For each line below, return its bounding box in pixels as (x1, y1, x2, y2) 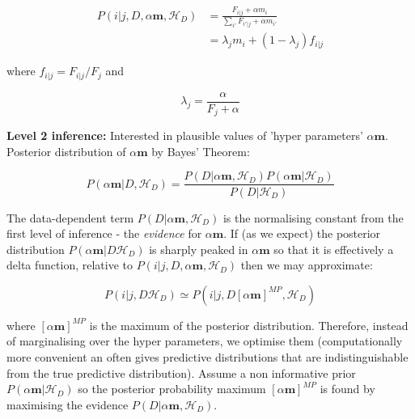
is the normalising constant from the (222, 209, 404, 226)
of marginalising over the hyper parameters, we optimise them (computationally (6, 332, 403, 349)
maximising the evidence (6, 396, 129, 413)
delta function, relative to (6, 256, 133, 273)
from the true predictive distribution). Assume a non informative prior (6, 364, 356, 381)
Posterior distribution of (6, 142, 126, 159)
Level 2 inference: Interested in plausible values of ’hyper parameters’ (6, 127, 363, 144)
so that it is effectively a (273, 240, 394, 257)
